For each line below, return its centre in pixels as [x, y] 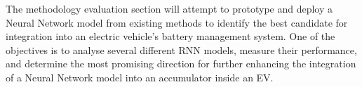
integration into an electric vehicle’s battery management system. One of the [170, 36]
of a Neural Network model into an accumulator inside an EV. [140, 77]
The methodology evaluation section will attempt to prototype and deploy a [169, 8]
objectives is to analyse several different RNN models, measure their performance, [181, 49]
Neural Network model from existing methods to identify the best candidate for [177, 22]
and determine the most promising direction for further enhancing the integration [181, 63]
